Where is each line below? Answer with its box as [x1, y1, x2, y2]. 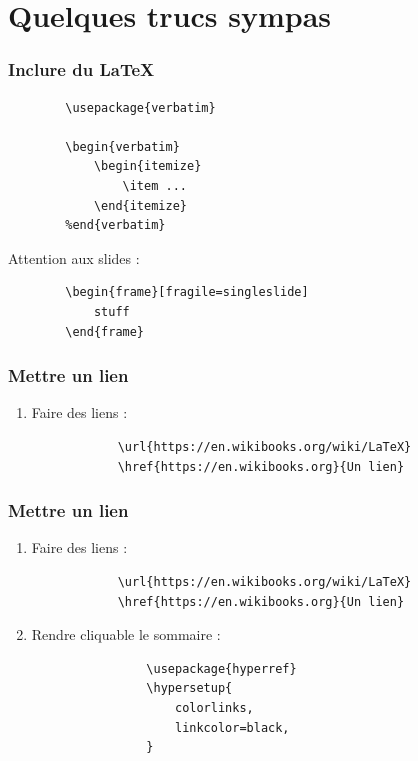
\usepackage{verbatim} [65, 100, 216, 115]
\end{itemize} [93, 198, 187, 213]
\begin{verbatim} [65, 139, 180, 154]
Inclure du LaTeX [8, 57, 155, 82]
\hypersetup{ [146, 681, 233, 696]
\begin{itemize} [93, 159, 202, 174]
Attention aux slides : [8, 247, 140, 268]
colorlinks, [174, 700, 254, 715]
